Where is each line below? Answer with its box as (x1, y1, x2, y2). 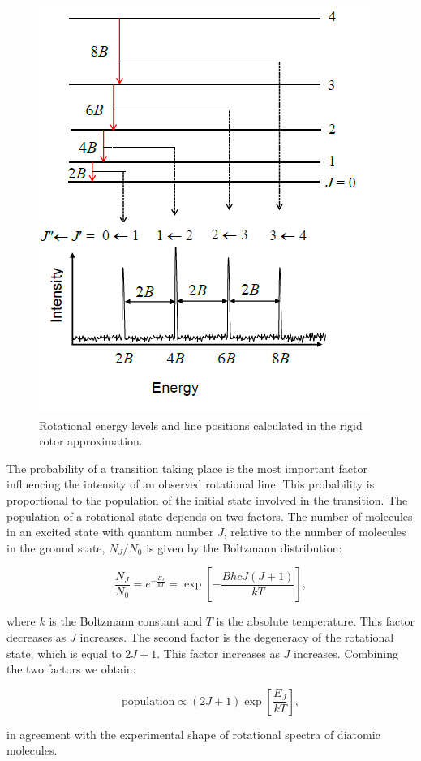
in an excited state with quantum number (6, 523, 214, 540)
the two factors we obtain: (6, 660, 136, 677)
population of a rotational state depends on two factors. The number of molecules (6, 507, 413, 524)
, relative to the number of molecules (223, 523, 406, 540)
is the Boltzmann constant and (49, 613, 203, 630)
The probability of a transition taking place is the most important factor (6, 459, 367, 476)
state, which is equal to (6, 644, 122, 661)
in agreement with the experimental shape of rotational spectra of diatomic (6, 725, 380, 742)
